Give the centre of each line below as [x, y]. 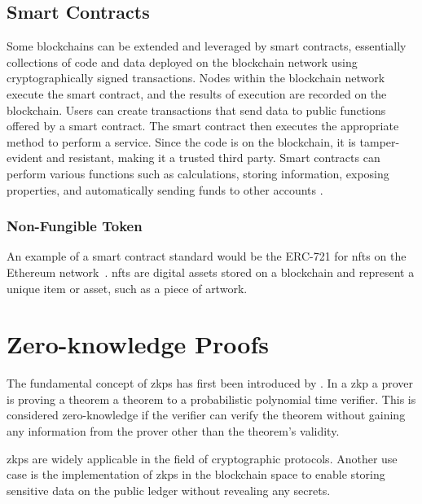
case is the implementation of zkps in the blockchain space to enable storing [196, 474]
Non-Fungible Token [75, 226]
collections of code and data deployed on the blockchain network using [182, 61]
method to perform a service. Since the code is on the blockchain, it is [181, 141]
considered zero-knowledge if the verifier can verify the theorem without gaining [206, 415]
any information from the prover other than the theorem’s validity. [173, 431]
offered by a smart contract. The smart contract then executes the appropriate [203, 126]
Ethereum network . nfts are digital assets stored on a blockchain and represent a [211, 272]
